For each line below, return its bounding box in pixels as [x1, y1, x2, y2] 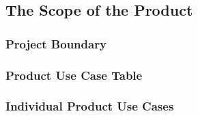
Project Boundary [5, 35, 107, 52]
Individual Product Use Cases [5, 98, 174, 115]
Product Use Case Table [5, 66, 143, 83]
